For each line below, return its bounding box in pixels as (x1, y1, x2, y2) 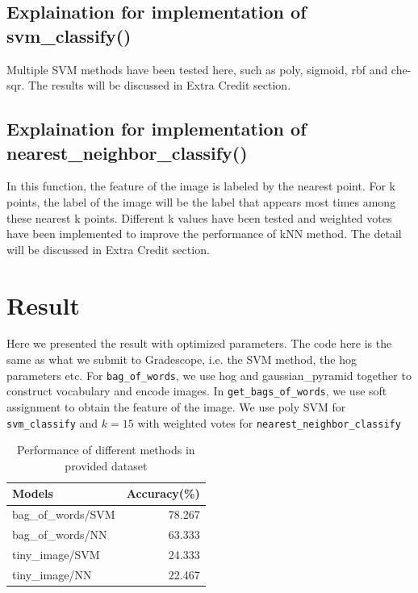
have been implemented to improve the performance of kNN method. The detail (6, 225, 402, 242)
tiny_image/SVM (12, 545, 100, 562)
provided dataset (65, 457, 148, 474)
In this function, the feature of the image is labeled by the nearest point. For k (6, 177, 396, 194)
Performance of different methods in (17, 441, 195, 458)
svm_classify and (6, 414, 98, 431)
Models (12, 485, 53, 502)
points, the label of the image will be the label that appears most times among (6, 193, 396, 210)
